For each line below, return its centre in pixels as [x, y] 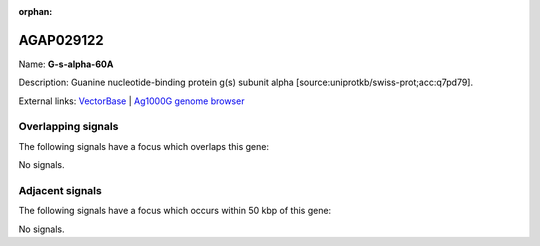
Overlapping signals [68, 127]
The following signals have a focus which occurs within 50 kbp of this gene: [175, 211]
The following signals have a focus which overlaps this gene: [144, 146]
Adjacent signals [60, 190]
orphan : [35, 11]
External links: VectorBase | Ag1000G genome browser [131, 101]
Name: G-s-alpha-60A [66, 64]
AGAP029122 [61, 40]
